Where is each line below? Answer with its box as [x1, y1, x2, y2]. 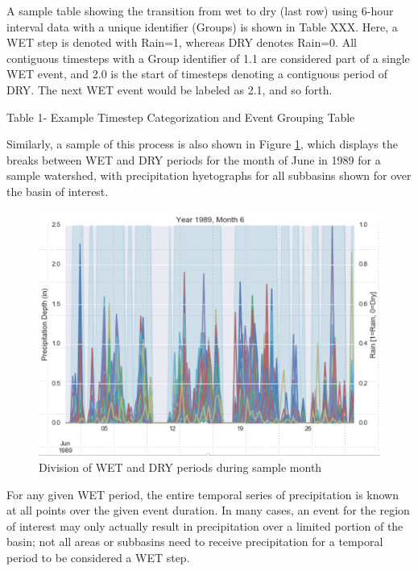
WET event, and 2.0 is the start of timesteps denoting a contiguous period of [6, 65, 388, 82]
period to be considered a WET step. [6, 549, 190, 566]
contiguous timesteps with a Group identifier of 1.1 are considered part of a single [6, 49, 410, 66]
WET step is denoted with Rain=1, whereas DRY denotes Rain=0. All [6, 34, 357, 51]
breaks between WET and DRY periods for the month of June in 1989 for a [6, 151, 381, 168]
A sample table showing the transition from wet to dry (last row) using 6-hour [6, 2, 394, 19]
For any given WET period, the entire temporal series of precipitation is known [6, 486, 399, 502]
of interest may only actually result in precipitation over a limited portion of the [6, 517, 404, 534]
